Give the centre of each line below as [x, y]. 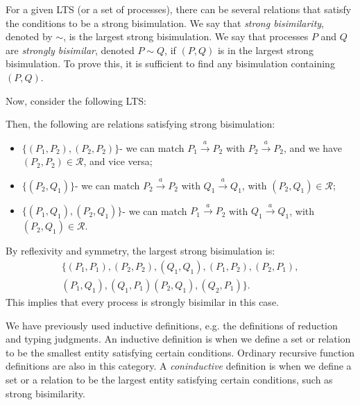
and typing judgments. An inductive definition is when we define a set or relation [178, 339]
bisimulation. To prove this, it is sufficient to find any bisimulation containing [170, 63]
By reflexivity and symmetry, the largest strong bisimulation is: [140, 251]
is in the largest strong [265, 50]
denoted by [29, 36]
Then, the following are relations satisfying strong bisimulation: [140, 124]
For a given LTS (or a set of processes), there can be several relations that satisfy [179, 9]
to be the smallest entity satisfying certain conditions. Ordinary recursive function [180, 352]
